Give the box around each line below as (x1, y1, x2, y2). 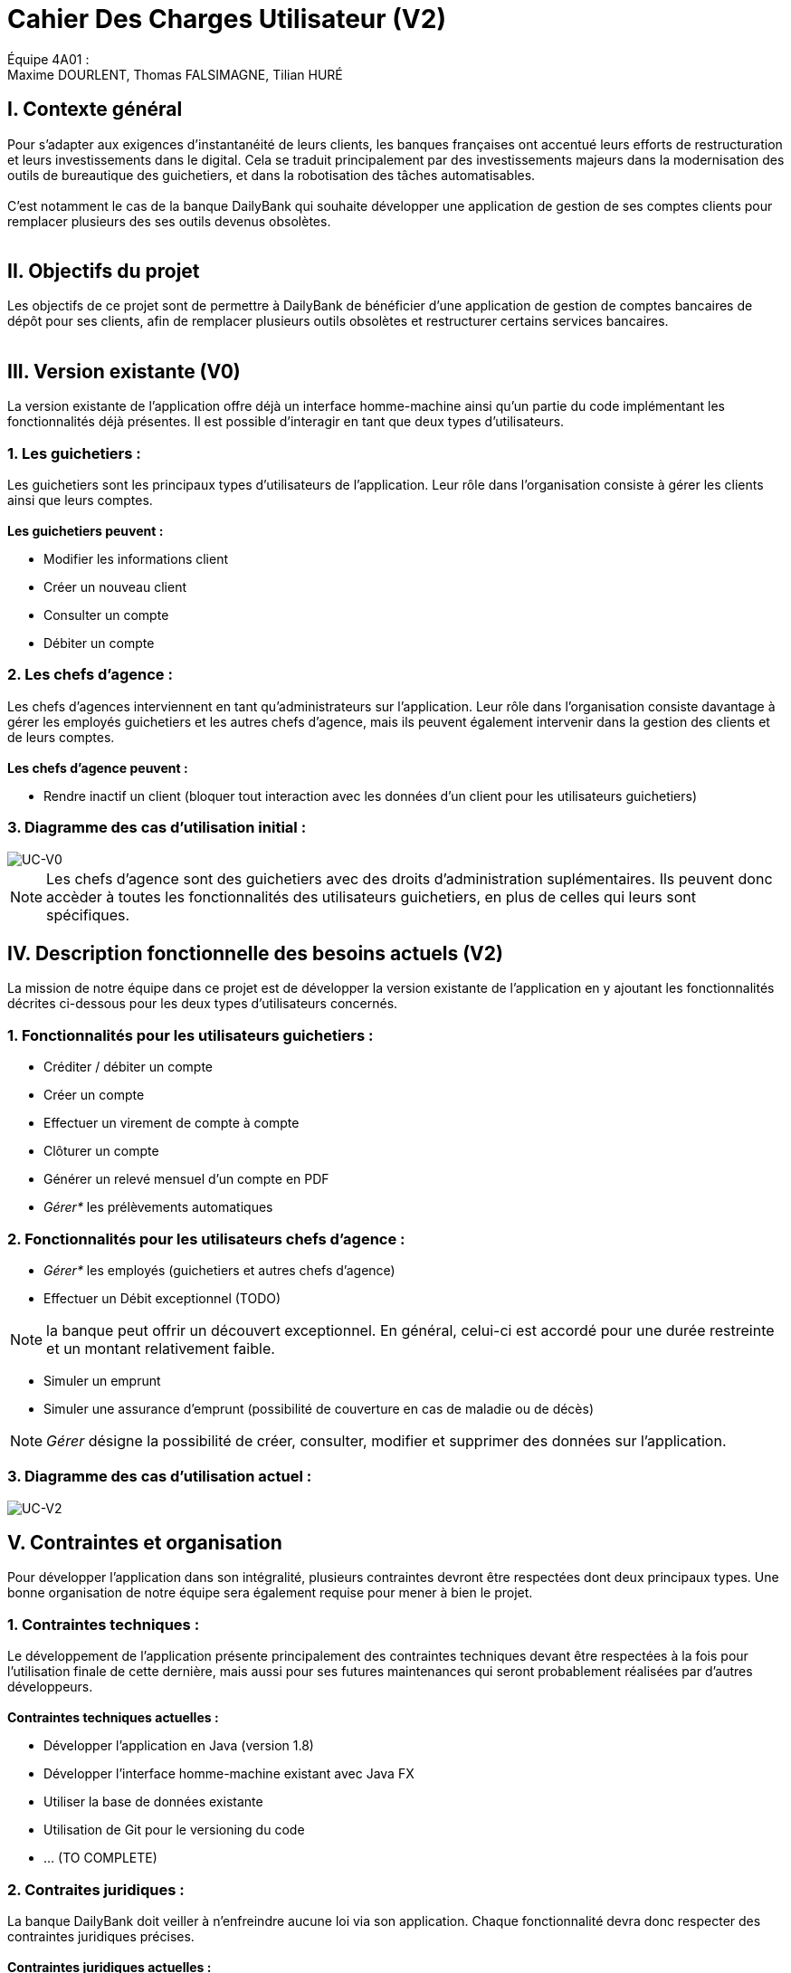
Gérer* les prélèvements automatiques (43, 1199, 273, 1215)
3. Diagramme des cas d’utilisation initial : (7, 818, 307, 837)
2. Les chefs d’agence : (7, 665, 173, 684)
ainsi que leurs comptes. (7, 492, 153, 509)
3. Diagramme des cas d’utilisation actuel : (7, 1467, 312, 1486)
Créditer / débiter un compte (43, 1059, 214, 1075)
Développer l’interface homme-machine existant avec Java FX (43, 1766, 415, 1782)
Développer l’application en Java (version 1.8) (43, 1738, 314, 1754)
